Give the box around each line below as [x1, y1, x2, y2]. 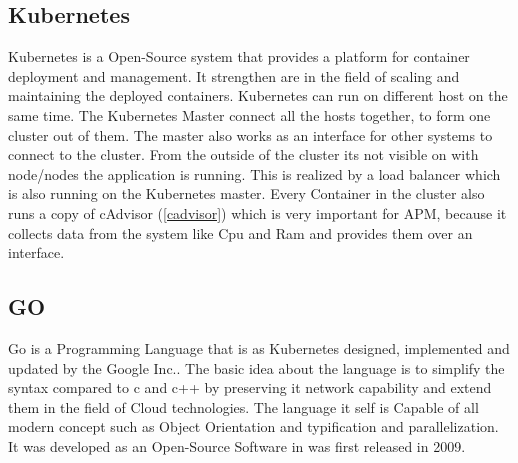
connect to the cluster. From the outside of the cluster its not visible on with [8, 144, 479, 165]
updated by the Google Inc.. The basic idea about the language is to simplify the [8, 357, 505, 378]
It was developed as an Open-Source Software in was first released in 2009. [8, 435, 466, 456]
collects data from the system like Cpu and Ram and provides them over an [8, 222, 473, 243]
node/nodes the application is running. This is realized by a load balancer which [8, 163, 501, 184]
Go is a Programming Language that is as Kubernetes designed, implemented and [8, 337, 510, 358]
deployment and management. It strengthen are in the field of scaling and [8, 65, 460, 86]
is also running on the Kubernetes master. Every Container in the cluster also [8, 183, 485, 204]
